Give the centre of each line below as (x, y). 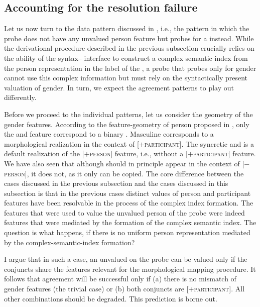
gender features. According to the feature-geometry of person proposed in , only (127, 124)
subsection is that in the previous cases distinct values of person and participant (127, 193)
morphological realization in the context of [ (72, 143)
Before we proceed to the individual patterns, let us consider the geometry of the (128, 114)
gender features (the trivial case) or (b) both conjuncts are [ (96, 289)
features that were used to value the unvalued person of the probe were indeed (124, 212)
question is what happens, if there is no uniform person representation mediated (127, 232)
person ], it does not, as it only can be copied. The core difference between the (124, 173)
